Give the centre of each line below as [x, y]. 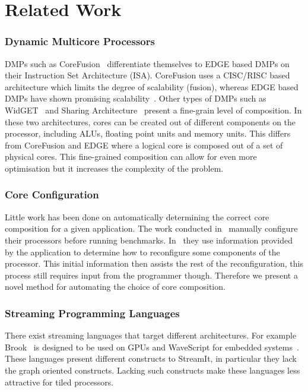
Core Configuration [52, 195]
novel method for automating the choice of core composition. [115, 287]
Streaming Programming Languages [92, 313]
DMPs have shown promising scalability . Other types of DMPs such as [136, 98]
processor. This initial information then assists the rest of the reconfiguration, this [154, 263]
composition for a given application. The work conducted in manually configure [151, 228]
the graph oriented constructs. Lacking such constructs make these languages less [153, 370]
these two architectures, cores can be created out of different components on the [150, 121]
